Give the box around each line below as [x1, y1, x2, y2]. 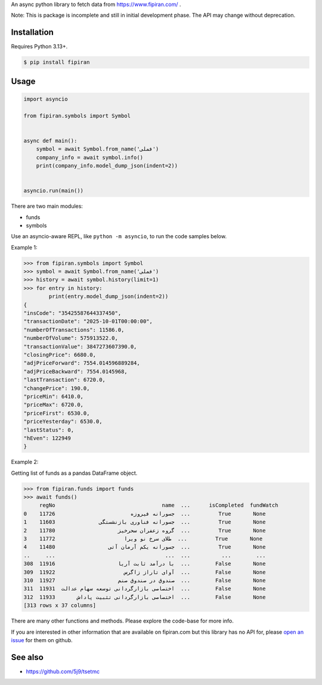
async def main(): [23, 137, 78, 144]
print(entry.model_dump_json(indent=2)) [48, 293, 169, 300]
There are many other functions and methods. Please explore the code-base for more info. [11, 617, 234, 625]
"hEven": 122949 [23, 435, 72, 441]
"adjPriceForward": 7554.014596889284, [23, 360, 140, 366]
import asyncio [23, 95, 68, 102]
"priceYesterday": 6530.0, [23, 418, 103, 425]
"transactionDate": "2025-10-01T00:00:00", [23, 318, 153, 325]
